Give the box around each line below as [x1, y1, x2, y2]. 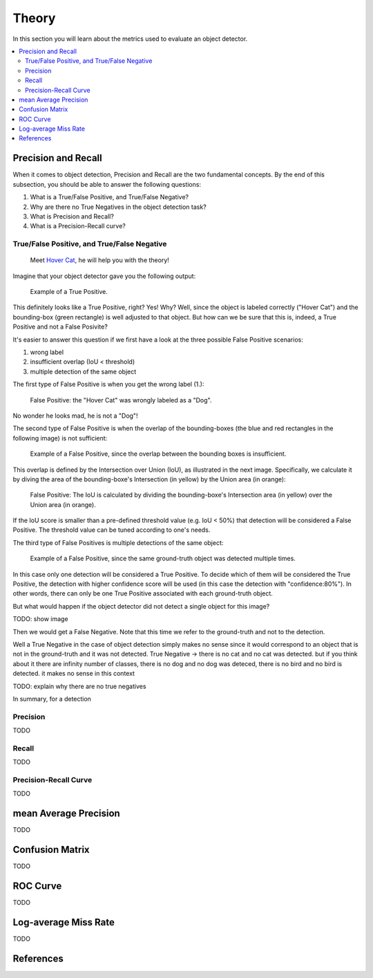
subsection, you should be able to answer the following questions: [12, 180, 202, 188]
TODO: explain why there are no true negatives [12, 682, 146, 690]
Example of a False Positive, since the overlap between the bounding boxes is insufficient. [30, 450, 287, 458]
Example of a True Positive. [30, 288, 108, 296]
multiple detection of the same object [30, 367, 137, 376]
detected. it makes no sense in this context [12, 670, 135, 678]
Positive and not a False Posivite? [12, 322, 108, 331]
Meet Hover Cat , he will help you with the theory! [30, 256, 169, 264]
